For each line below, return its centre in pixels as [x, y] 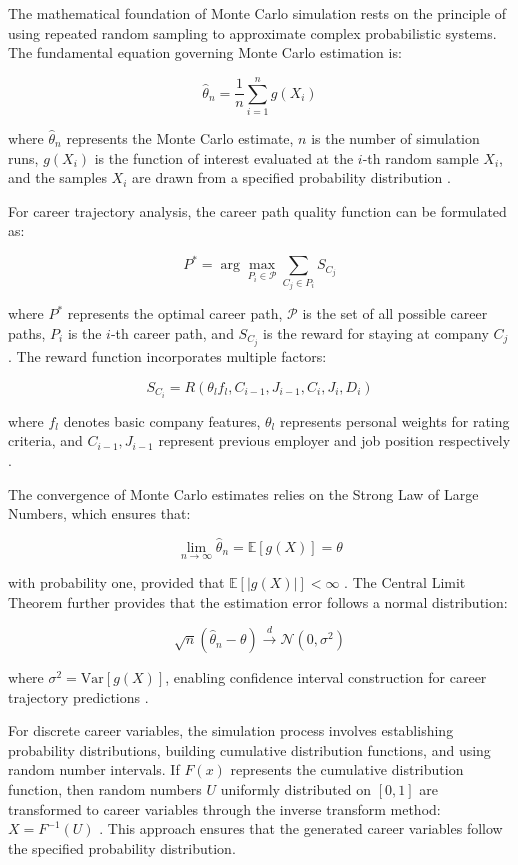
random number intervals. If [94, 769]
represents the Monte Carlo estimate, [180, 137]
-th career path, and [172, 332]
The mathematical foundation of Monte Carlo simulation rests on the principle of [257, 13]
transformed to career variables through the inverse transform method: [224, 808]
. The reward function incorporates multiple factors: [167, 356]
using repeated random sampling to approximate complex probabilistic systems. [252, 32]
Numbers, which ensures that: [99, 513]
